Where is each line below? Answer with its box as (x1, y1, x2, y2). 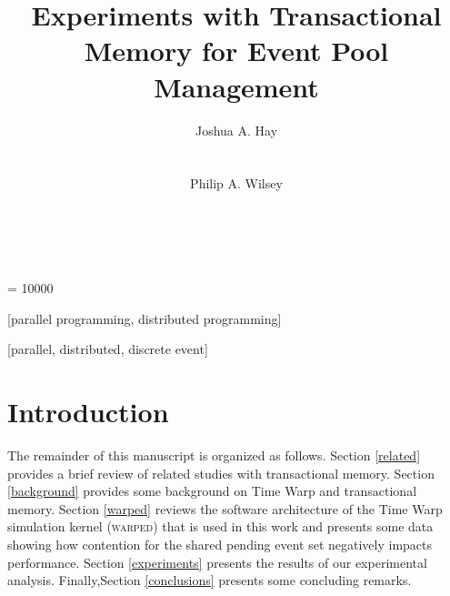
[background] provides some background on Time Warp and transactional (7, 481, 417, 500)
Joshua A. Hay (195, 120, 278, 139)
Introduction (7, 393, 169, 430)
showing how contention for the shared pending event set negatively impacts (7, 534, 433, 553)
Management (154, 67, 319, 105)
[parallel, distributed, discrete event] (7, 339, 208, 359)
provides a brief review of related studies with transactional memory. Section (7, 463, 435, 482)
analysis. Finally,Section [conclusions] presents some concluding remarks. (7, 571, 412, 590)
